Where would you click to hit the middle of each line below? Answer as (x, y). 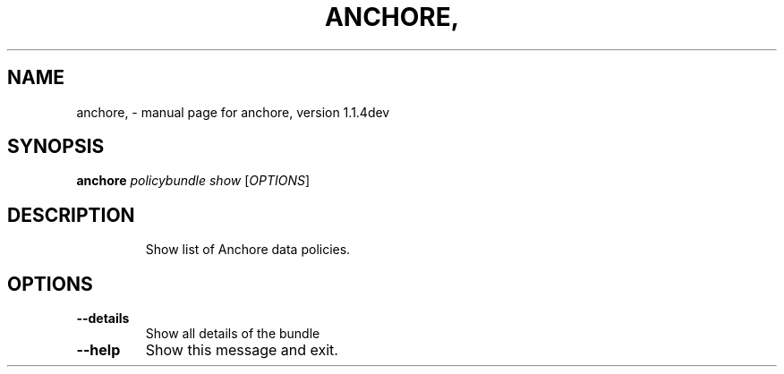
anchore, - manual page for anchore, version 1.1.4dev (233, 112)
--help (98, 350)
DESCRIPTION (71, 215)
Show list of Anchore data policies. (248, 250)
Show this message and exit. (242, 350)
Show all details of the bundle (233, 334)
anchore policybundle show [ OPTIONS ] (193, 181)
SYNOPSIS (56, 147)
